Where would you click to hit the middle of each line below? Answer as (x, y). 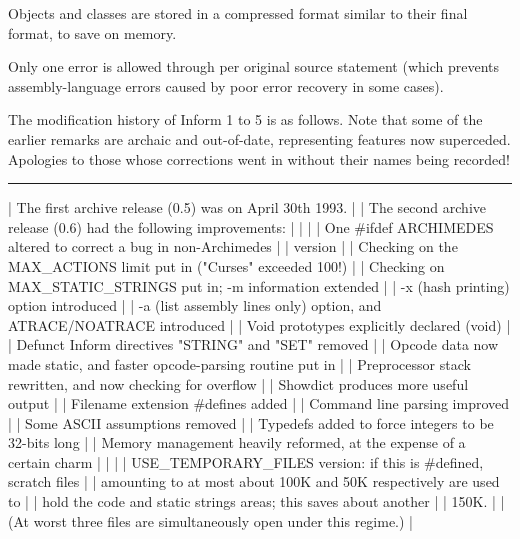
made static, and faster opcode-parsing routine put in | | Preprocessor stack (239, 363)
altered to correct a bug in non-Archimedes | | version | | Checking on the (233, 246)
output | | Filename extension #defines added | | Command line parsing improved (259, 403)
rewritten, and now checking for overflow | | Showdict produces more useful (238, 383)
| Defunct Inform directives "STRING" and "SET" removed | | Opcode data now (253, 344)
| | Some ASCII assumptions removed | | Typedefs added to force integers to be (251, 422)
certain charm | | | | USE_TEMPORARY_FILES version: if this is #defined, (246, 461)
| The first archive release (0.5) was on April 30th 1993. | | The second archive (247, 207)
